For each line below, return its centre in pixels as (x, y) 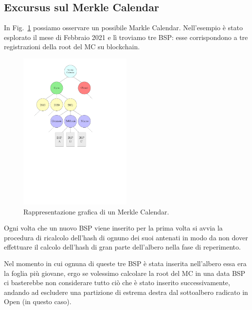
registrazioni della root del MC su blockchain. (72, 47)
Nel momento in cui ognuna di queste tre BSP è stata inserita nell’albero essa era (125, 263)
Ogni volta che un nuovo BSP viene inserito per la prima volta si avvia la (113, 228)
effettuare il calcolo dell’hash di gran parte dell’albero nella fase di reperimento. (122, 247)
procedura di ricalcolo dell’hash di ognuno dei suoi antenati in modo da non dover (126, 237)
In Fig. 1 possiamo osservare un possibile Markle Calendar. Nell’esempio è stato (123, 28)
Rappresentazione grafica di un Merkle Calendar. (96, 211)
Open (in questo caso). (38, 301)
